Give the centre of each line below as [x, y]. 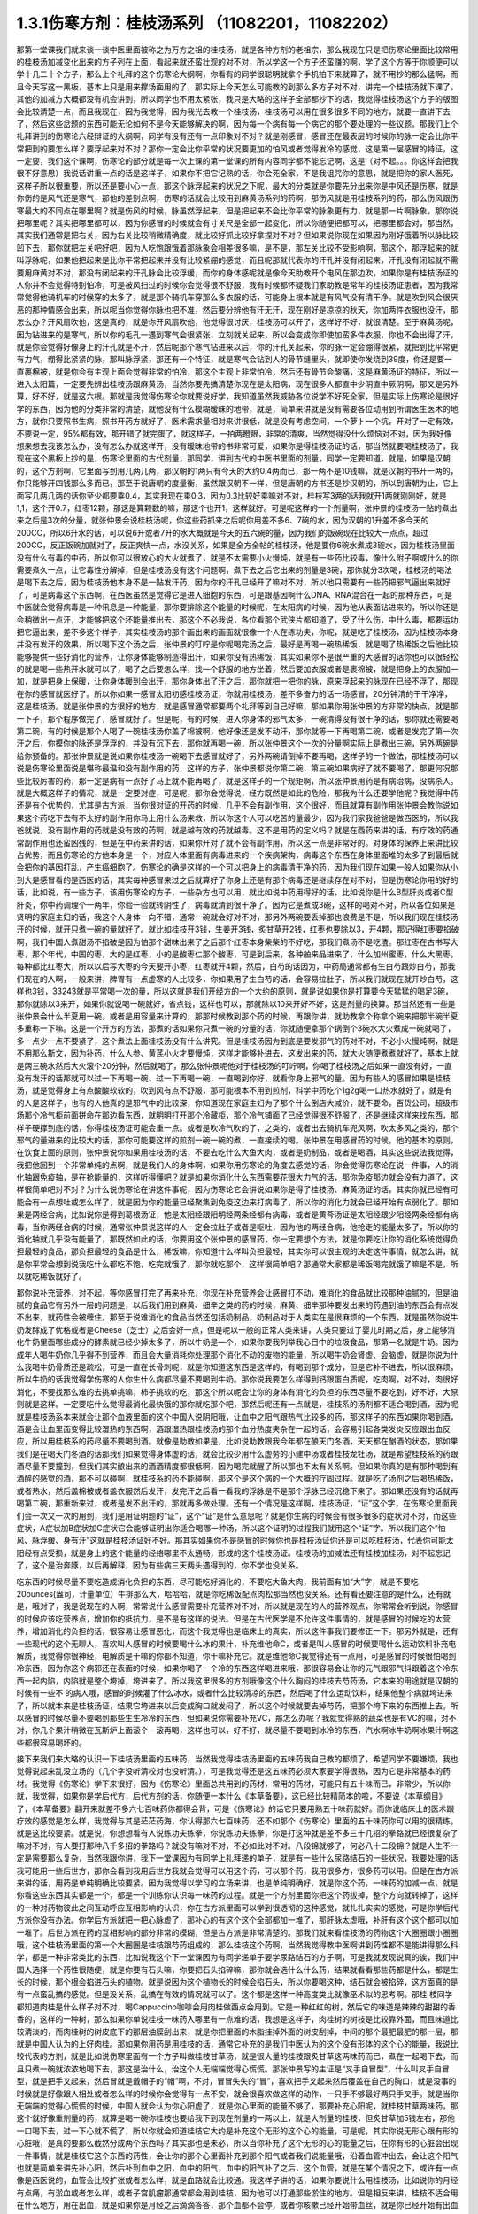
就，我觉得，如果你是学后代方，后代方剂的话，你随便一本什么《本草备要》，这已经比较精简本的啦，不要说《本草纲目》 [231, 1796]
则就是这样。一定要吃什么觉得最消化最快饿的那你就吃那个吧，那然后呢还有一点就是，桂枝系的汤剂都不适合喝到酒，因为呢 [237, 1405]
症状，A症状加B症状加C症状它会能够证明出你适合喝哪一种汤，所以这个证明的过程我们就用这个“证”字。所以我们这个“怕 [231, 1529]
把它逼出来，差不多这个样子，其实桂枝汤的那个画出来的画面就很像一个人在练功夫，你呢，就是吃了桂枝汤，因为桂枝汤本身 [237, 631]
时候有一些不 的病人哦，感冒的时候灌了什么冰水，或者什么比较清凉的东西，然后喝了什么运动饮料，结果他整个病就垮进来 [235, 1693]
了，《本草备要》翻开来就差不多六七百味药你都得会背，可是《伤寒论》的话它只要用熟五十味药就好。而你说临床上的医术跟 [235, 1808]
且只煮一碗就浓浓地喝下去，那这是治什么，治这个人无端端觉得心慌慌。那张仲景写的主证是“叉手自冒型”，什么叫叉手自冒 [233, 2069]
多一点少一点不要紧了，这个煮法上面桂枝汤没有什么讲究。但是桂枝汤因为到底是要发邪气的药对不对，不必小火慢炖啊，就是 [237, 1041]
